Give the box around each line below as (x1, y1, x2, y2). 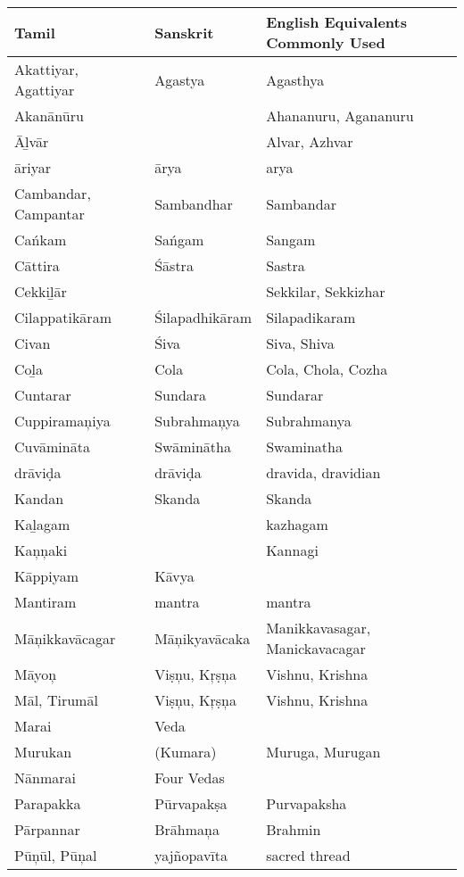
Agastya (154, 69, 205, 90)
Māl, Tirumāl (14, 690, 98, 710)
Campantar (14, 203, 85, 224)
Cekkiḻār (14, 281, 67, 302)
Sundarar (266, 385, 324, 405)
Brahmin (266, 819, 321, 840)
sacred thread (266, 845, 351, 865)
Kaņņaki (14, 540, 68, 560)
